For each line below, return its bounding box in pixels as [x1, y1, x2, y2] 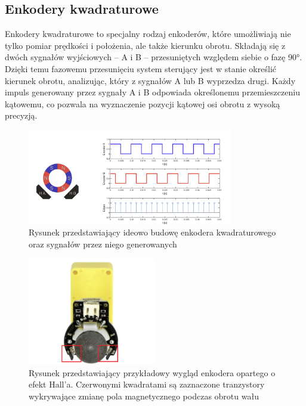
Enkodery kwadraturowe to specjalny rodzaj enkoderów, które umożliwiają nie [5, 27, 291, 40]
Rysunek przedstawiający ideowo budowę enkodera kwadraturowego [29, 226, 276, 238]
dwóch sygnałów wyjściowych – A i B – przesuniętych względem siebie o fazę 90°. [5, 51, 302, 63]
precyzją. [5, 109, 38, 122]
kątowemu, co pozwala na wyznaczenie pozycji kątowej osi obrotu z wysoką [5, 97, 280, 110]
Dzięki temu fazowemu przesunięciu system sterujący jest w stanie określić [5, 62, 276, 75]
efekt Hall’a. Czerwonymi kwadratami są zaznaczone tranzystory [29, 378, 265, 390]
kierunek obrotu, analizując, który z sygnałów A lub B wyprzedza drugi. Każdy [5, 74, 296, 86]
